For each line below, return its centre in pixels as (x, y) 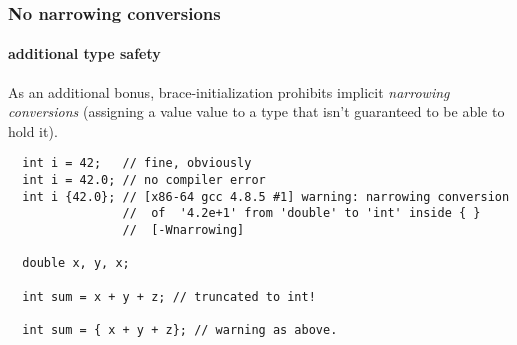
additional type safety (84, 53)
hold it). (33, 130)
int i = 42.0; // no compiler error (144, 180)
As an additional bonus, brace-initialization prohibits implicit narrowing (229, 91)
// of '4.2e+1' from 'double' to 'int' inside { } (301, 213)
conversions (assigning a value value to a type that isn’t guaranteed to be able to (256, 111)
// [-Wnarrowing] (183, 230)
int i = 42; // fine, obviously (137, 163)
